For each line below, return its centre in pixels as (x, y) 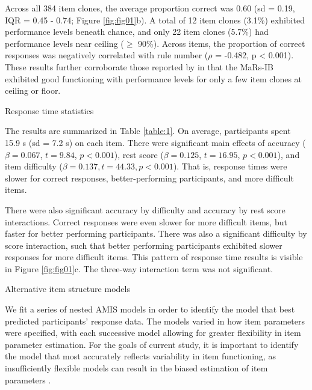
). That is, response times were (230, 166)
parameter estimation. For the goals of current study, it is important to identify (152, 344)
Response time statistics (49, 110)
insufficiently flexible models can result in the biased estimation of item (136, 368)
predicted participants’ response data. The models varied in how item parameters (155, 321)
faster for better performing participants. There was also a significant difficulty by (156, 233)
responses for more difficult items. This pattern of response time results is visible (154, 257)
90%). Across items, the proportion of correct (222, 43)
